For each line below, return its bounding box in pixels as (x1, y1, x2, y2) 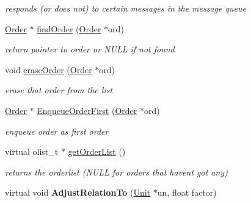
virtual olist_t (5, 145, 59, 158)
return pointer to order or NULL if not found (5, 43, 175, 55)
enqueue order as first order (5, 124, 109, 137)
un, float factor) (157, 186, 217, 199)
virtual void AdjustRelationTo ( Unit (5, 186, 151, 199)
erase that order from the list (5, 84, 113, 96)
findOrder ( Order (37, 22, 101, 35)
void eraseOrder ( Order (5, 63, 92, 76)
